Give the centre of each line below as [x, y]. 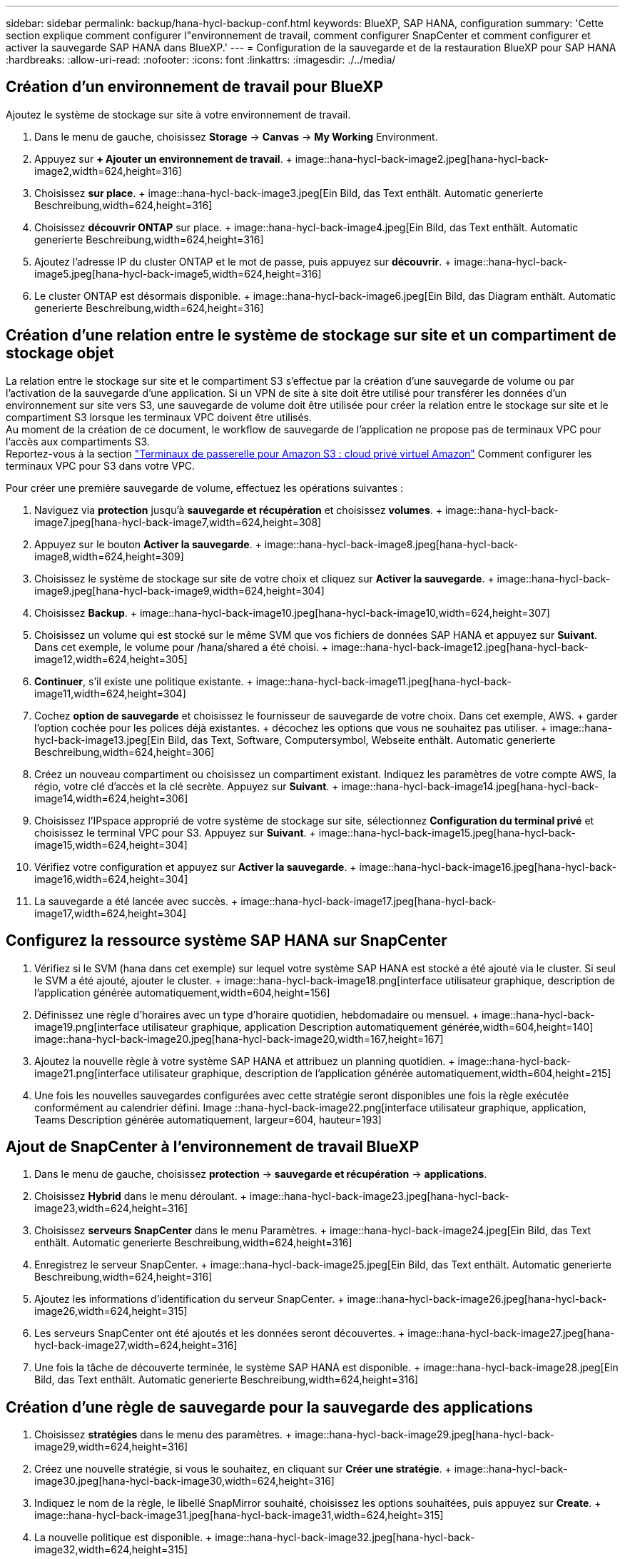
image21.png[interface [87, 1073]
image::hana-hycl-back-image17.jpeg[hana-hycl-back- [369, 901]
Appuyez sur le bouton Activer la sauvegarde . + [148, 544]
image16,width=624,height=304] [111, 879]
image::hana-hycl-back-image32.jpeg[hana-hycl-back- [345, 1538]
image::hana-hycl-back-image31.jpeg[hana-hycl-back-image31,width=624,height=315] [239, 1515]
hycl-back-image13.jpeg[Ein [100, 740]
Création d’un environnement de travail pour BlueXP [195, 87]
